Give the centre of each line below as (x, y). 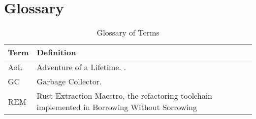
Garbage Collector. (69, 81)
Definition (56, 52)
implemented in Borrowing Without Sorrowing (117, 107)
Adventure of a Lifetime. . (81, 67)
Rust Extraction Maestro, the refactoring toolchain (124, 96)
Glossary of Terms (128, 33)
